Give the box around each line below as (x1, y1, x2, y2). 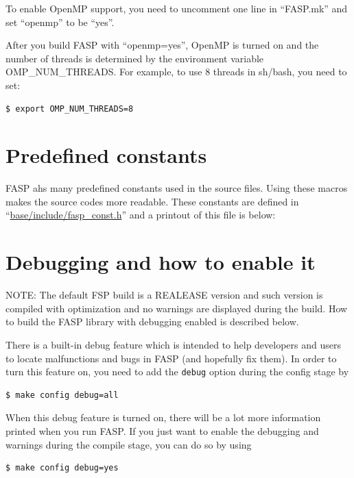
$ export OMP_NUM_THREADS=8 (5, 103, 134, 114)
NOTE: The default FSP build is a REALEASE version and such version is (5, 288, 323, 302)
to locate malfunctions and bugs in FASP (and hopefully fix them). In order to (5, 351, 337, 365)
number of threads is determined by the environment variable (5, 51, 264, 65)
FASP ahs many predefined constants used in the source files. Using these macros (5, 181, 348, 195)
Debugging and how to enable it (5, 248, 316, 276)
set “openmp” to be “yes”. (5, 14, 115, 29)
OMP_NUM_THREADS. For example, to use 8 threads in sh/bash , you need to (5, 64, 347, 79)
